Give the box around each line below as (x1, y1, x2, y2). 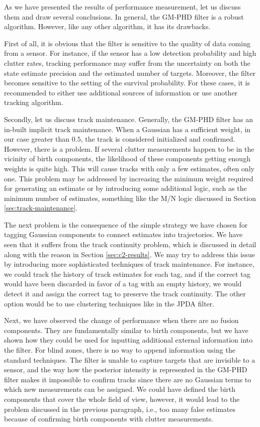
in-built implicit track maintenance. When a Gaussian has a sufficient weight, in (4, 124, 251, 134)
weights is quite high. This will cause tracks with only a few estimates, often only (4, 163, 254, 173)
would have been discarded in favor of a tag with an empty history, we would (4, 278, 242, 289)
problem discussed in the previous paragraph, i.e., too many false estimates (4, 403, 235, 414)
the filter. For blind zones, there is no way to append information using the (4, 345, 235, 355)
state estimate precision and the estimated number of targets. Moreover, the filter (4, 67, 255, 78)
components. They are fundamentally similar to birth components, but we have (4, 325, 248, 335)
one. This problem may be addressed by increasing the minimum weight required (4, 173, 253, 183)
